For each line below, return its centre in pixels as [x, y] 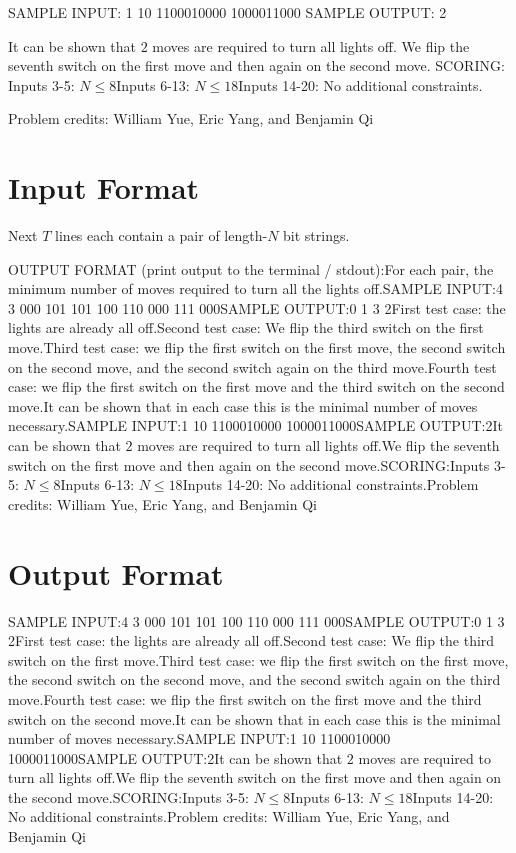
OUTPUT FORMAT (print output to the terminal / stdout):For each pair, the [251, 268]
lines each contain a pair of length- [161, 235]
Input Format [104, 187]
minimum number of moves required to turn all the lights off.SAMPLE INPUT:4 [255, 288]
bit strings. [316, 235]
